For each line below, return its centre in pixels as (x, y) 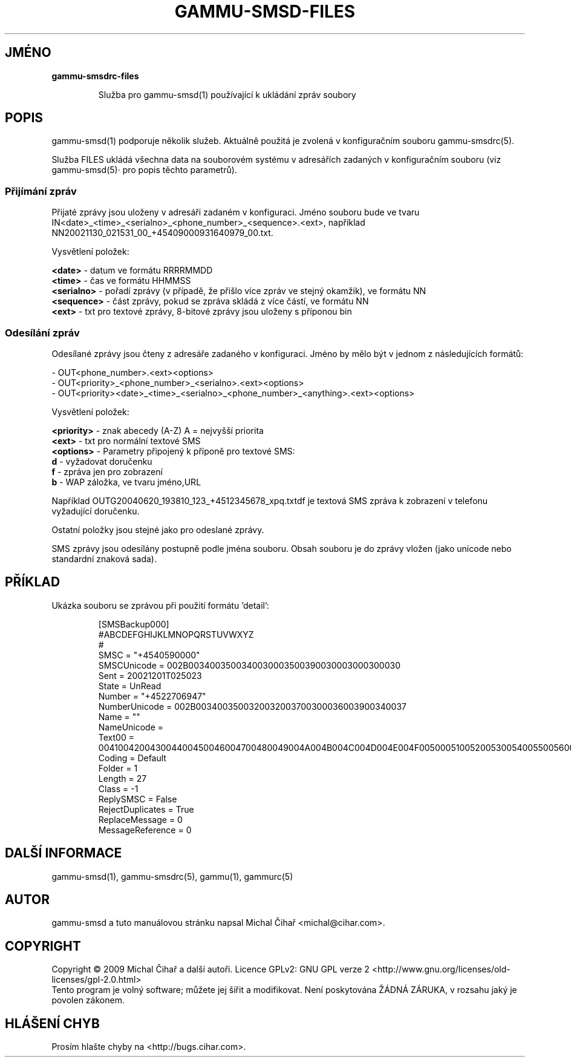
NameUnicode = (131, 727)
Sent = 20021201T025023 (150, 675)
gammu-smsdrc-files (95, 76)
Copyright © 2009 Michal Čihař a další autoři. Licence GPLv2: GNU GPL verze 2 (210, 969)
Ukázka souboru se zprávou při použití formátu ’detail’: (160, 605)
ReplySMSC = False (138, 799)
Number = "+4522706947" (152, 696)
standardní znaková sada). (104, 559)
